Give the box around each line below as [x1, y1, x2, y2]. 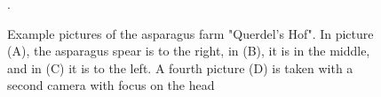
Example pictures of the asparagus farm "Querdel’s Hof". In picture [7, 24, 374, 42]
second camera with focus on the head [7, 76, 215, 94]
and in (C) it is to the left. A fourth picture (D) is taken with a [7, 58, 353, 77]
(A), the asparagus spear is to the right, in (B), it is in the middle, [7, 41, 370, 60]
